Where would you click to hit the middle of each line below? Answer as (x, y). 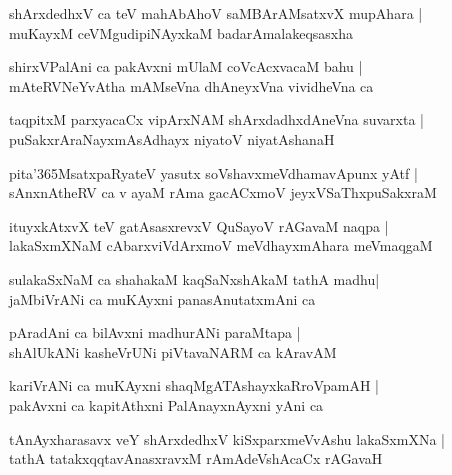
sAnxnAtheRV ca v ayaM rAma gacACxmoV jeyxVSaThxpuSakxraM (223, 192)
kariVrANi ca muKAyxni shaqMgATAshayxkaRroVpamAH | (194, 385)
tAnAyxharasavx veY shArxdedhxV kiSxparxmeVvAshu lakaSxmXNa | (227, 438)
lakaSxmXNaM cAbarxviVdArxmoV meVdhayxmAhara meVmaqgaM (221, 245)
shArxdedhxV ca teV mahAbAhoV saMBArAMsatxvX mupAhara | (216, 13)
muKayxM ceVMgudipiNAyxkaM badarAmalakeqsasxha (181, 32)
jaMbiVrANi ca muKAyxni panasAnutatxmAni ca (162, 298)
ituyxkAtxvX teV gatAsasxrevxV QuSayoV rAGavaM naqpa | (199, 225)
